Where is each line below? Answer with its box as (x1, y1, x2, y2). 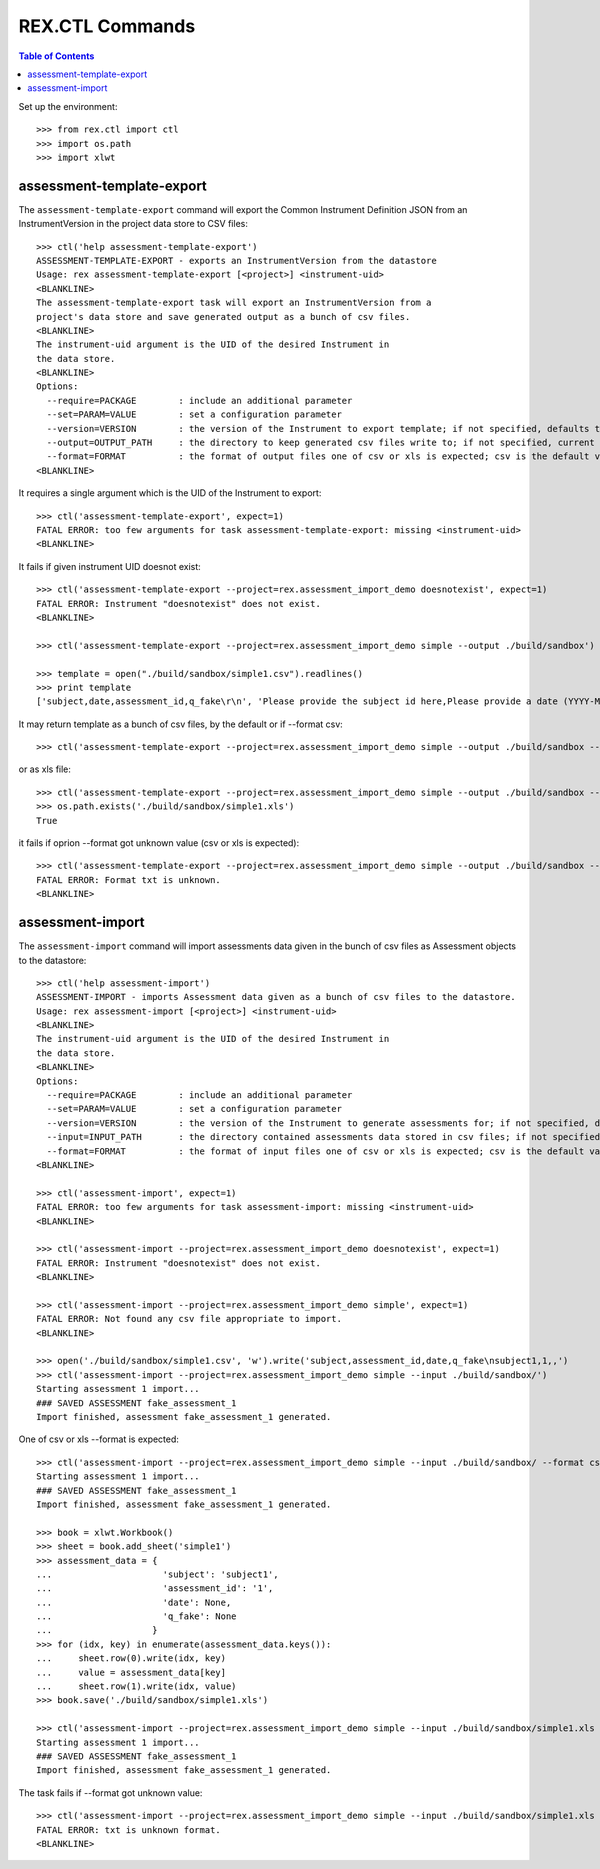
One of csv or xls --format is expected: (18, 1433, 180, 1445)
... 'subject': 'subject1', (36, 1568, 279, 1580)
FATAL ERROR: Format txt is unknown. (36, 874, 222, 885)
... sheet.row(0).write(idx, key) (36, 1653, 227, 1664)
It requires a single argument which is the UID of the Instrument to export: (18, 487, 322, 499)
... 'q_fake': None (36, 1611, 237, 1622)
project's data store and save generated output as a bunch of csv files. (36, 311, 411, 322)
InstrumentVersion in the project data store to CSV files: (18, 218, 249, 230)
